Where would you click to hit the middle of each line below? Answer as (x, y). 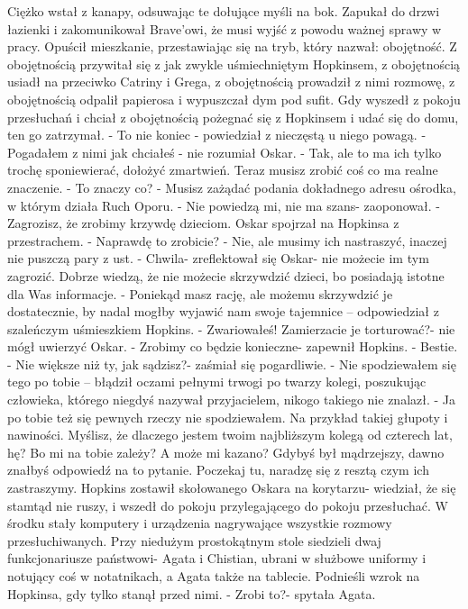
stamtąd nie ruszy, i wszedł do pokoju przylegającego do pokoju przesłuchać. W (228, 505)
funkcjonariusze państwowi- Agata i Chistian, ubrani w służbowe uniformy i (217, 558)
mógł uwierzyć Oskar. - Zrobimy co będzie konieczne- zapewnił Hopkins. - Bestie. (233, 346)
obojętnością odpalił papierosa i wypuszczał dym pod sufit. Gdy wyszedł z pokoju (234, 99)
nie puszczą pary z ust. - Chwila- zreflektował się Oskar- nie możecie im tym (218, 258)
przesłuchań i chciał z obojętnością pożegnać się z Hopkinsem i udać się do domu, (233, 117)
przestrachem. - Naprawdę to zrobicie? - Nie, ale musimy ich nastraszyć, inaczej (227, 240)
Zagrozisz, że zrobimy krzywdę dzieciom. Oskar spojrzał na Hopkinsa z (203, 223)
